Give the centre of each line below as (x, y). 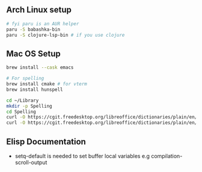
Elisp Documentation (46, 142)
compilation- (167, 156)
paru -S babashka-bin (33, 29)
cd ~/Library (23, 100)
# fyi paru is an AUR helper (43, 23)
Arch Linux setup (39, 10)
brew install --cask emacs (40, 68)
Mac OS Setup (34, 54)
